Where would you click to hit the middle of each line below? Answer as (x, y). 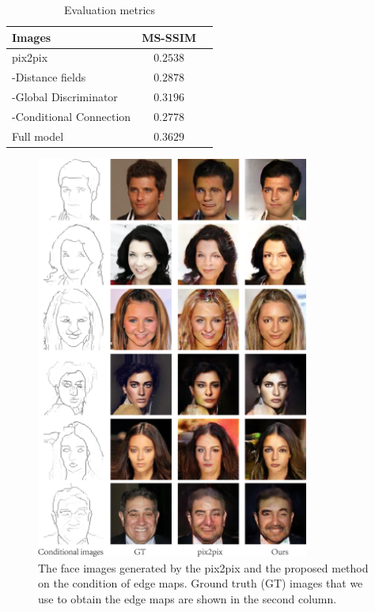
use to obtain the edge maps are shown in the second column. (187, 599)
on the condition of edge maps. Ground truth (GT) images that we (201, 583)
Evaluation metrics (110, 9)
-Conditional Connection (72, 116)
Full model (38, 136)
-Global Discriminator (65, 97)
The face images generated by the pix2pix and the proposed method (203, 567)
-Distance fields (49, 77)
